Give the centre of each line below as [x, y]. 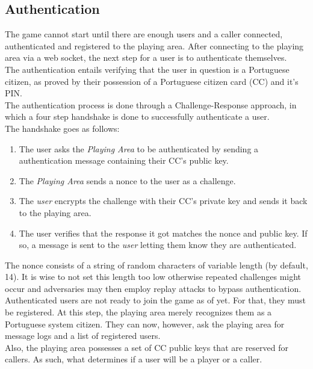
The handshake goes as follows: [62, 128]
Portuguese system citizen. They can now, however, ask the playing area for [145, 324]
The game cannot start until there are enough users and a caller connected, [144, 34]
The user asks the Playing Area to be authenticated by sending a [139, 148]
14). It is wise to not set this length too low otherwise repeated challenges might [153, 277]
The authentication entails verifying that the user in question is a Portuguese [147, 69]
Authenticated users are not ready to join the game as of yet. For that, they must [155, 300]
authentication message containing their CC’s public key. [124, 160]
